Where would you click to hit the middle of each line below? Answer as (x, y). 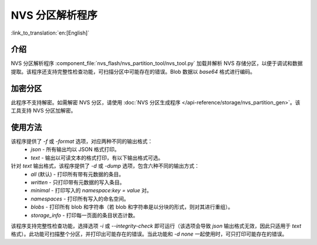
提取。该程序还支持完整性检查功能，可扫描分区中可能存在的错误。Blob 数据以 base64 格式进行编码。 (133, 72)
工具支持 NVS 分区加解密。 (43, 111)
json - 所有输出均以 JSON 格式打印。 (75, 149)
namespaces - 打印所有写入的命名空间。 (80, 199)
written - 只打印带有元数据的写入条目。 (78, 182)
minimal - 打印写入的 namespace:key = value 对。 (91, 190)
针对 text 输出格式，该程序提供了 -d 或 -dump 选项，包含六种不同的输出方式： (105, 166)
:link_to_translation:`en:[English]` (50, 33)
